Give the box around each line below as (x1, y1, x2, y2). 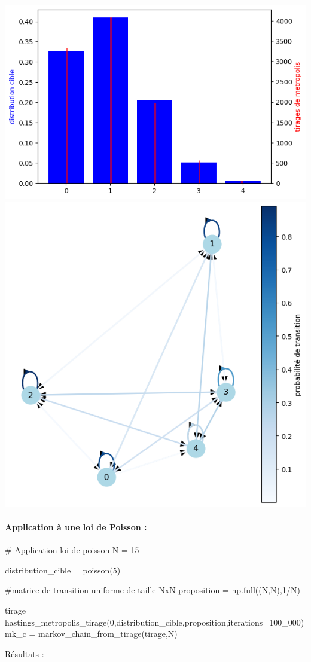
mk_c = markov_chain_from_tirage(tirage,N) (5, 627, 178, 640)
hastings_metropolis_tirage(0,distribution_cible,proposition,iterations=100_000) (5, 615, 304, 628)
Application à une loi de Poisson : (5, 521, 147, 533)
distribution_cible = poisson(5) (5, 563, 121, 576)
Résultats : (5, 647, 44, 660)
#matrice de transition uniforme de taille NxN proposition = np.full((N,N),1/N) (5, 584, 300, 596)
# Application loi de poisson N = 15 (5, 544, 139, 556)
